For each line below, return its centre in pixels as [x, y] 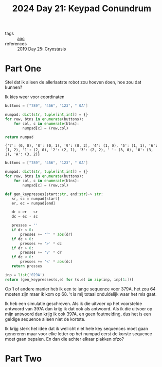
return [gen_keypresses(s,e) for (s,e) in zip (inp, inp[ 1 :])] [69, 279]
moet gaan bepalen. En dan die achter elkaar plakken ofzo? [64, 339]
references [16, 44]
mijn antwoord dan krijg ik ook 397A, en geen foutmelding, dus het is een [78, 314]
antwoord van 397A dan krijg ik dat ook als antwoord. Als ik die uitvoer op [79, 308]
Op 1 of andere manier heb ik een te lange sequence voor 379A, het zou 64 [80, 289]
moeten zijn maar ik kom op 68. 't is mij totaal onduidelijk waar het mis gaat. [81, 294]
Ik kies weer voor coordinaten [35, 97]
